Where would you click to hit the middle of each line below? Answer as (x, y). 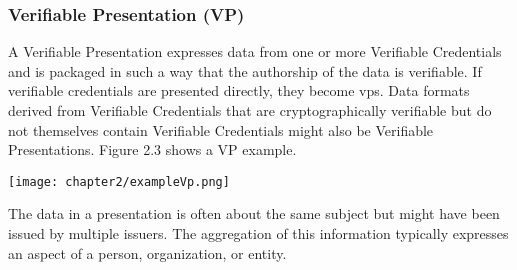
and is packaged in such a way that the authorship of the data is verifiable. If (245, 70)
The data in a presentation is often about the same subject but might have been (254, 213)
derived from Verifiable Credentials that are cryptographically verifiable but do (250, 110)
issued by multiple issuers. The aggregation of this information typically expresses (258, 233)
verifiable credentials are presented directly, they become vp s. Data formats (239, 90)
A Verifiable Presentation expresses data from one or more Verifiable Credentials (255, 51)
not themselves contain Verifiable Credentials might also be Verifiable (221, 129)
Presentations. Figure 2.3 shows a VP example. (152, 149)
